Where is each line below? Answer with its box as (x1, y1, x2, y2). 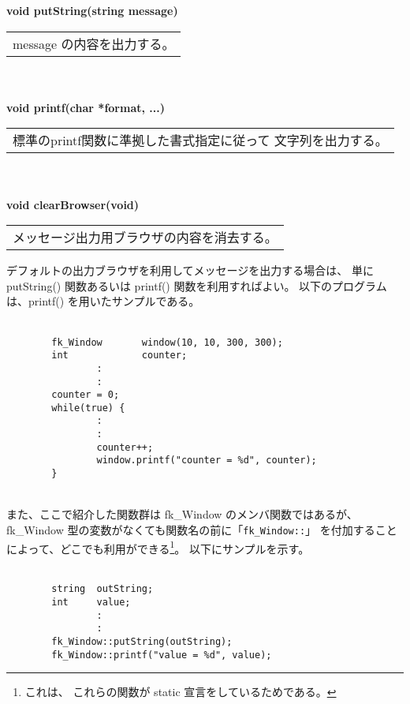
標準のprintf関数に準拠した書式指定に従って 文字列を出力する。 (13, 131, 388, 150)
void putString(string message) (6, 2, 178, 18)
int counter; (51, 350, 188, 361)
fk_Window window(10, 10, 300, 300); (51, 336, 283, 348)
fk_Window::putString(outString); (51, 636, 233, 648)
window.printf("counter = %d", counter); (96, 455, 317, 466)
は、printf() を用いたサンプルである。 (6, 293, 200, 309)
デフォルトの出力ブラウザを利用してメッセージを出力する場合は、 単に (6, 262, 374, 279)
